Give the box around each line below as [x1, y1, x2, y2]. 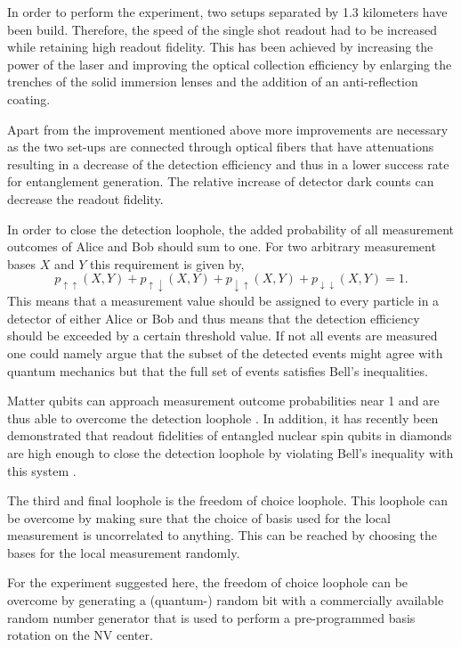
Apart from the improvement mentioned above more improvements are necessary [7, 119, 449, 138]
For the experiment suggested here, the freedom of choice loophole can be [7, 573, 408, 592]
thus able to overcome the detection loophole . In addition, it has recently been [7, 408, 439, 427]
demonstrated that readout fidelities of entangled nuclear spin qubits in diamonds [7, 426, 452, 445]
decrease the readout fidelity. [7, 189, 164, 208]
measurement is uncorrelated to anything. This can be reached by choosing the [7, 526, 438, 545]
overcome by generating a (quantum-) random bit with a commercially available [7, 591, 444, 610]
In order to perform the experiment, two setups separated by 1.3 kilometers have [7, 3, 448, 20]
